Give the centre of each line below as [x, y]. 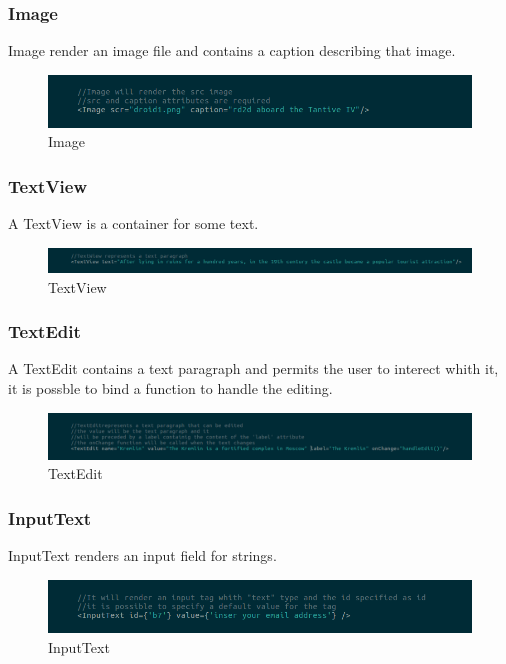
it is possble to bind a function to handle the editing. [170, 387]
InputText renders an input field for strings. [142, 555]
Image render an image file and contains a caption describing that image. [232, 50]
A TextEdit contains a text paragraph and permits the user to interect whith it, [253, 368]
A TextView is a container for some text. [133, 223]
